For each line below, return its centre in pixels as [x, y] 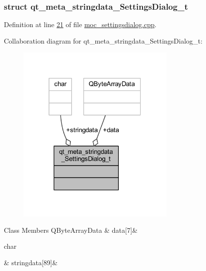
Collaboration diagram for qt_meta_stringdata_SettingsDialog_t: [103, 40]
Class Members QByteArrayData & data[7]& [71, 230]
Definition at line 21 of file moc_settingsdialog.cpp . [80, 24]
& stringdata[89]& [31, 262]
